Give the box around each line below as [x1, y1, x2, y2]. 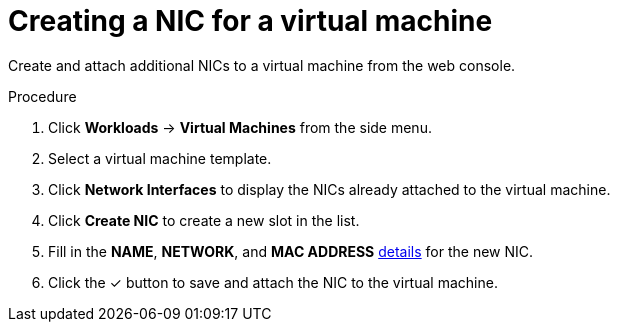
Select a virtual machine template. [48, 149, 272, 167]
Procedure [8, 87, 77, 105]
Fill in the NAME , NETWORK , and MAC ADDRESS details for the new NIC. [48, 242, 534, 260]
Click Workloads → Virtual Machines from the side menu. [48, 118, 432, 136]
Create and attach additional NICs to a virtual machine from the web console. [8, 56, 516, 74]
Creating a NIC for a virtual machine [8, 4, 493, 38]
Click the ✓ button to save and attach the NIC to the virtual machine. [48, 273, 498, 291]
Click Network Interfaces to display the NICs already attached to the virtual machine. [48, 180, 611, 198]
